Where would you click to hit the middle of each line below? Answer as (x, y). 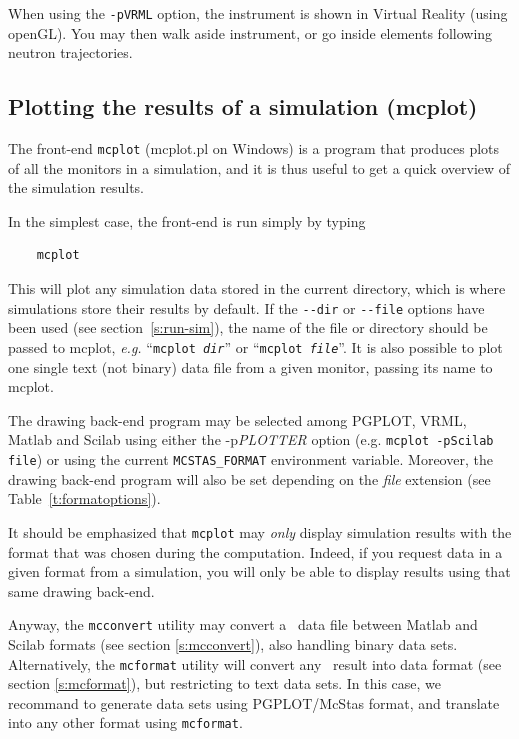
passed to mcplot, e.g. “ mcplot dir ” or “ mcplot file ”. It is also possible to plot (255, 346)
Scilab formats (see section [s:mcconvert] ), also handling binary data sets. (233, 643)
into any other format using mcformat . (125, 722)
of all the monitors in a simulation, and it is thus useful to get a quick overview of (259, 167)
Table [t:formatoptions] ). (84, 498)
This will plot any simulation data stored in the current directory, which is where (257, 288)
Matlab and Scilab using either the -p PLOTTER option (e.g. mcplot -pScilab (251, 439)
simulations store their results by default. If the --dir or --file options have (246, 307)
